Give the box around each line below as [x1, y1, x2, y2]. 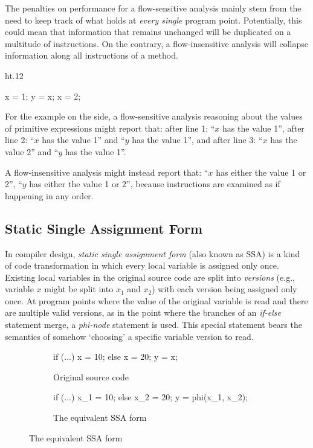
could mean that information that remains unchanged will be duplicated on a [5, 25, 291, 38]
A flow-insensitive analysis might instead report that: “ [5, 165, 208, 178]
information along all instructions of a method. [5, 49, 178, 62]
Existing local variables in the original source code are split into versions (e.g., [5, 270, 295, 283]
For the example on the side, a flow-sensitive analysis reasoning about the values [5, 110, 303, 123]
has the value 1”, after [222, 121, 305, 134]
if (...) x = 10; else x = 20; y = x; [53, 350, 178, 363]
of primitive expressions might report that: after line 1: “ [5, 121, 215, 134]
